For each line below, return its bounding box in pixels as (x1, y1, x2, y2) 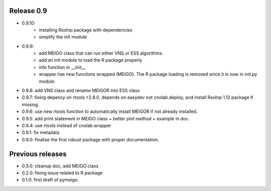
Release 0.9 (9, 7, 47, 15)
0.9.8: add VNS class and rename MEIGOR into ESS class (22, 88, 140, 94)
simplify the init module (39, 34, 87, 40)
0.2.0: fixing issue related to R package (22, 170, 103, 176)
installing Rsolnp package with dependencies (39, 27, 132, 33)
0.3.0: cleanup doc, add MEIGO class (22, 163, 99, 169)
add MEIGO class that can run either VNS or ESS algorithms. (39, 50, 164, 56)
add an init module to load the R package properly (39, 57, 143, 63)
